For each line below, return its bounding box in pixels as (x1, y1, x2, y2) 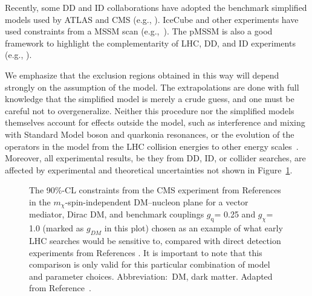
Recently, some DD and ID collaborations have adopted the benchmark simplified (5, 1, 307, 13)
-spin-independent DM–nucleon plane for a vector (65, 195, 249, 208)
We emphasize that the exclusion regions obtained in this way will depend (5, 68, 279, 81)
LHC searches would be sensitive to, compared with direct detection (29, 234, 281, 246)
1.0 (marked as (29, 222, 84, 234)
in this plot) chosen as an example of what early (104, 222, 283, 234)
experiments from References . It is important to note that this (29, 246, 262, 259)
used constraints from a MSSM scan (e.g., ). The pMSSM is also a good (5, 25, 273, 37)
